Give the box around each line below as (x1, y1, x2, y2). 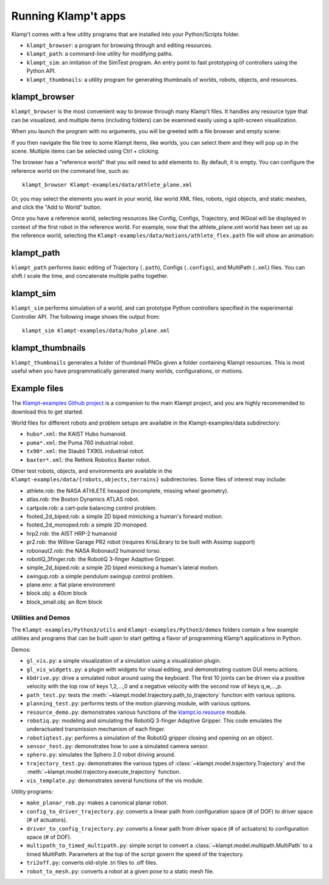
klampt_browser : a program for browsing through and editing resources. (26, 42, 213, 49)
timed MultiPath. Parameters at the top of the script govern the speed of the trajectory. (26, 850, 244, 858)
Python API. (26, 67, 56, 75)
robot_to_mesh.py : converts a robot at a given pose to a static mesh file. (26, 867, 214, 875)
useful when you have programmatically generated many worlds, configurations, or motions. (11, 367, 244, 375)
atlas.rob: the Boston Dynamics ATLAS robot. (26, 495, 140, 503)
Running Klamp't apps (11, 9, 126, 23)
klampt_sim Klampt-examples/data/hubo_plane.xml (22, 327, 170, 334)
